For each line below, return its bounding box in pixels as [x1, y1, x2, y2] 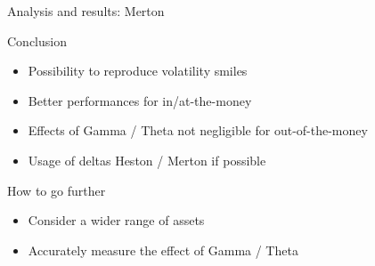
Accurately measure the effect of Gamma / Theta [28, 240, 298, 259]
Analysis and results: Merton [7, 2, 165, 20]
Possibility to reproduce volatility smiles [28, 61, 248, 80]
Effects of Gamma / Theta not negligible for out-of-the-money [28, 121, 368, 140]
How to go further [7, 181, 106, 199]
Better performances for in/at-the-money [28, 91, 252, 109]
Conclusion [7, 31, 67, 50]
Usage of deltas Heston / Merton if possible [28, 150, 266, 169]
